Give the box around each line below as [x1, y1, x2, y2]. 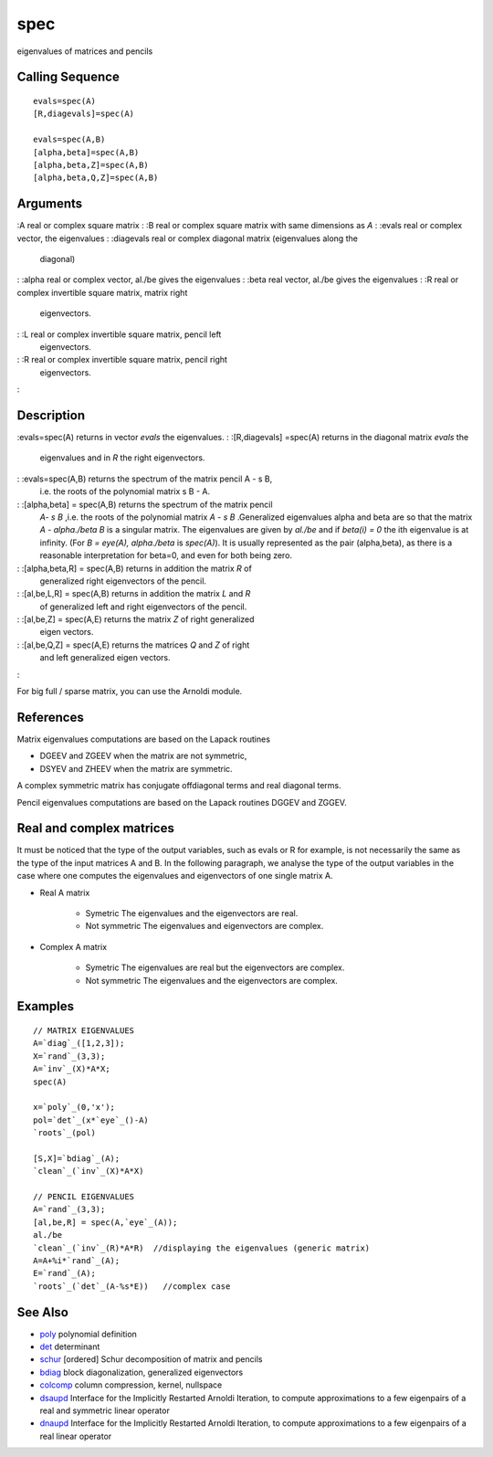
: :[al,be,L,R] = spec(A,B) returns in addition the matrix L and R [16, 588, 251, 599]
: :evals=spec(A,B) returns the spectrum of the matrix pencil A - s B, [16, 473, 273, 484]
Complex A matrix [39, 941, 108, 952]
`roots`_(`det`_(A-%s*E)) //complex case [33, 1281, 231, 1292]
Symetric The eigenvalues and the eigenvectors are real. [85, 907, 299, 918]
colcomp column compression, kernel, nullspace [39, 1379, 223, 1390]
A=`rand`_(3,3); [33, 1204, 106, 1215]
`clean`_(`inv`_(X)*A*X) [33, 1166, 144, 1177]
